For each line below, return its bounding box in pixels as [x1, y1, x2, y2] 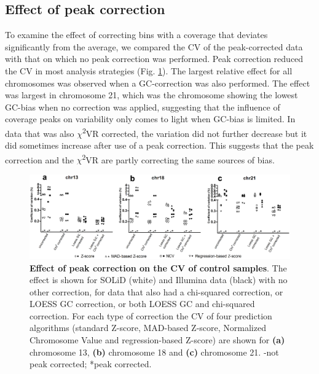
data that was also [5, 127, 74, 139]
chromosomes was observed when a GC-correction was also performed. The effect [5, 76, 310, 89]
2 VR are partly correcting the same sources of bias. [82, 151, 275, 166]
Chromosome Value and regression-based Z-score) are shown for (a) [30, 333, 285, 346]
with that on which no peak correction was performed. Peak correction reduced [5, 52, 304, 65]
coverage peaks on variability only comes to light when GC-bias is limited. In [5, 112, 296, 125]
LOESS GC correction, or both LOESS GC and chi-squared [30, 297, 255, 310]
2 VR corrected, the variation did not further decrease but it [82, 125, 307, 139]
